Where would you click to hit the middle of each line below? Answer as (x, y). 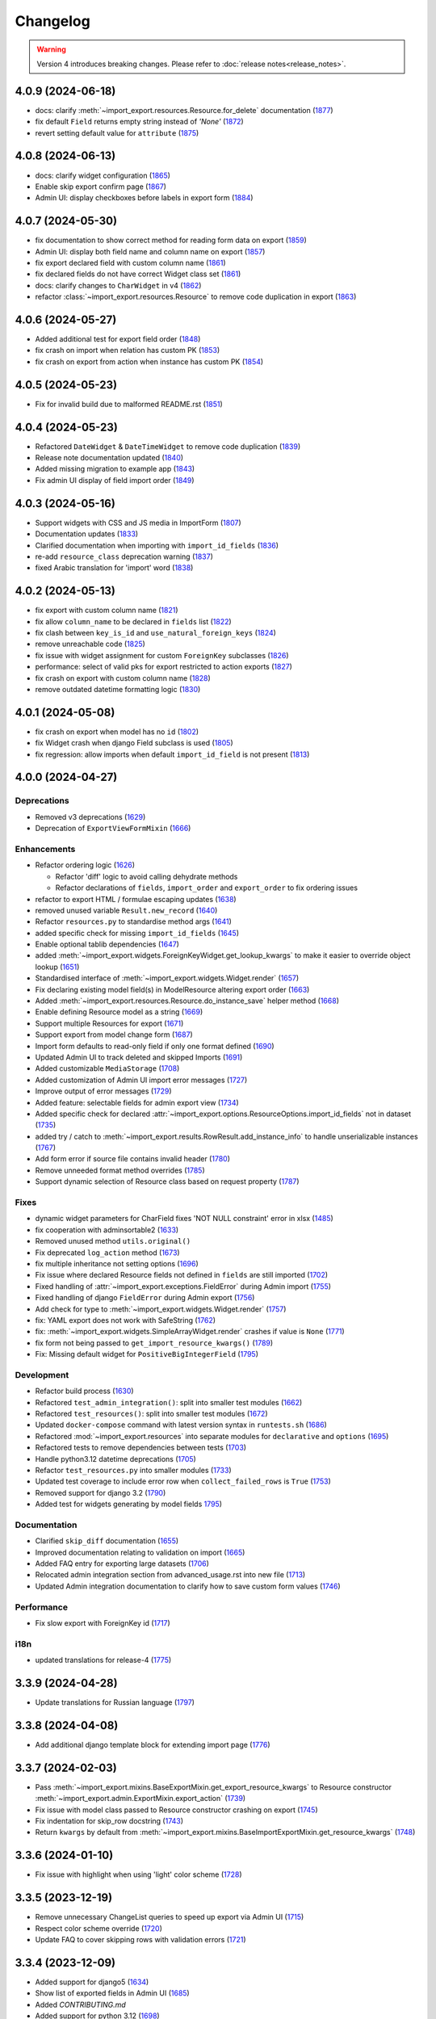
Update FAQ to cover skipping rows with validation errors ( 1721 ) (140, 1939)
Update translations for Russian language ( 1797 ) (115, 1702)
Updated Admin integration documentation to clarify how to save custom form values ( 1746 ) (188, 1586)
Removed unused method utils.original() (113, 1241)
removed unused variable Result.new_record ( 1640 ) (126, 910)
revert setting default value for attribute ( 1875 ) (117, 132)
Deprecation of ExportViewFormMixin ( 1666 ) (113, 829)
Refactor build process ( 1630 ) (84, 1391)
